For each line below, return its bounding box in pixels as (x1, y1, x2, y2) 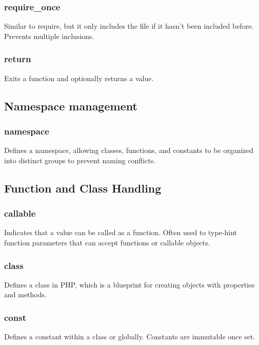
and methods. (4, 289, 47, 300)
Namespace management (4, 98, 137, 113)
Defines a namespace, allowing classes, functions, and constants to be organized (4, 145, 253, 156)
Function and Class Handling (4, 180, 162, 196)
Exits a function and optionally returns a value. (4, 72, 154, 83)
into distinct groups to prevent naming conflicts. (4, 155, 156, 165)
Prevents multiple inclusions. (4, 30, 94, 41)
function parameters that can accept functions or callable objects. (4, 237, 210, 247)
